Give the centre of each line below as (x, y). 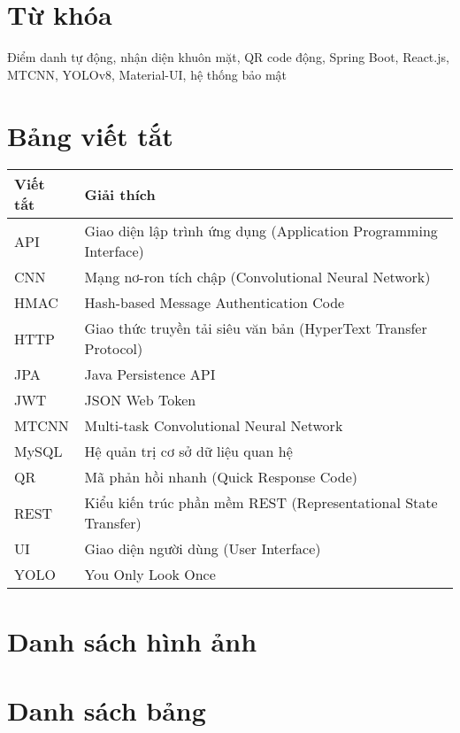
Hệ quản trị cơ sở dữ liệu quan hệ (188, 451)
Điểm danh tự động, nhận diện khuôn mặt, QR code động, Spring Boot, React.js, (228, 57)
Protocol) (114, 349)
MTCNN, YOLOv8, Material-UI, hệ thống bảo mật (147, 74)
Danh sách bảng (107, 710)
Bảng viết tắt (90, 135)
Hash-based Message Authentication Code (215, 303)
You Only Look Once (150, 575)
